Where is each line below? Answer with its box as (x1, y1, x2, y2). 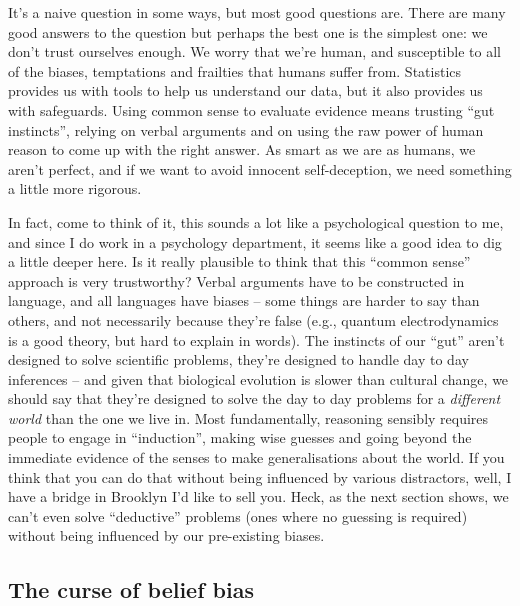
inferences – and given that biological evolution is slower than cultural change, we (8, 368, 509, 389)
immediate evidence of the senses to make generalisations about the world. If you (8, 447, 505, 468)
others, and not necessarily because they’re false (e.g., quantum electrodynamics (8, 309, 499, 330)
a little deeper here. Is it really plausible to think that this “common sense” (8, 251, 471, 272)
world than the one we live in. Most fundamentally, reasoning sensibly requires (8, 407, 489, 428)
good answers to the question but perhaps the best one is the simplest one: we (8, 21, 488, 42)
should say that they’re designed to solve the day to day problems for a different (8, 388, 501, 409)
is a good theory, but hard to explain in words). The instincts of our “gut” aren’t (8, 329, 505, 350)
